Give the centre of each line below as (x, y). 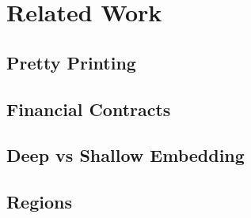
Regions (39, 202)
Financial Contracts (89, 109)
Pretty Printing (71, 62)
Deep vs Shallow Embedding (125, 155)
